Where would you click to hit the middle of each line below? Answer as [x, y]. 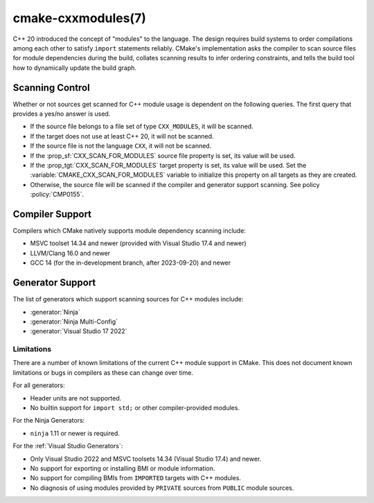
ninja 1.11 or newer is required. [75, 433]
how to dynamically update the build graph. [75, 68]
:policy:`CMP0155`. [57, 195]
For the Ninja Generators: [49, 421]
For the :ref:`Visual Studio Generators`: [68, 446]
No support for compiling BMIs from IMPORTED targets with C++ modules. [136, 478]
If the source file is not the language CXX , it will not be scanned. [121, 146]
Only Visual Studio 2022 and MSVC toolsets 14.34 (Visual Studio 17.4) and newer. [146, 459]
